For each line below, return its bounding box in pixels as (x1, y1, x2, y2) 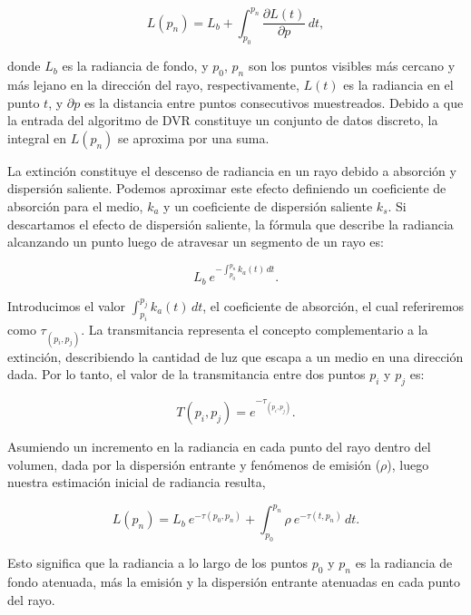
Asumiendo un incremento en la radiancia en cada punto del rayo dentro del (7, 437, 431, 456)
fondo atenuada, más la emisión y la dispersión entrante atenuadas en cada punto (7, 571, 461, 591)
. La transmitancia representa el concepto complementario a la (81, 320, 428, 339)
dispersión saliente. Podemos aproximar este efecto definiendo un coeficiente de (7, 179, 446, 198)
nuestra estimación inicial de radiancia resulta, (7, 473, 266, 492)
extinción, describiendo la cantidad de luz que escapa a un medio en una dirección (7, 347, 464, 366)
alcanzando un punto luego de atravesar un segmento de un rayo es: (7, 232, 384, 251)
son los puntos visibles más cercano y (248, 56, 456, 75)
